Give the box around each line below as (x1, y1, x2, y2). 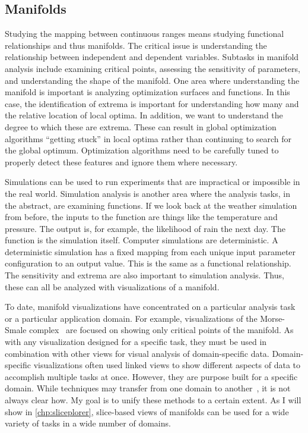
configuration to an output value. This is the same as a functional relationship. (5, 257, 291, 269)
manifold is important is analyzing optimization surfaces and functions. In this (5, 86, 290, 98)
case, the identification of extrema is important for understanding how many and (5, 97, 299, 109)
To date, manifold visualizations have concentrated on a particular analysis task (5, 300, 296, 313)
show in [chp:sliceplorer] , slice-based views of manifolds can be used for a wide (5, 405, 289, 418)
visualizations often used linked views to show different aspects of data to (33, 359, 301, 371)
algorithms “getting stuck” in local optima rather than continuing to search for (5, 132, 292, 145)
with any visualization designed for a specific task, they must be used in (5, 335, 267, 348)
